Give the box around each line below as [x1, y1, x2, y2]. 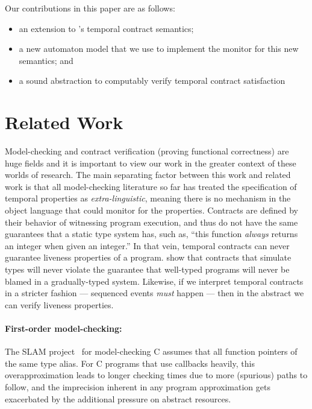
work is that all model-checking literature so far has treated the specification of [5, 180, 297, 192]
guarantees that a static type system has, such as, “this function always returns [5, 227, 298, 240]
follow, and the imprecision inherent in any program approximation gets [5, 380, 270, 393]
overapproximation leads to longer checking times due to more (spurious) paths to [5, 369, 308, 381]
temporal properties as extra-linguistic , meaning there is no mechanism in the [5, 192, 291, 204]
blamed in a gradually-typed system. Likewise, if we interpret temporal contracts [5, 274, 304, 287]
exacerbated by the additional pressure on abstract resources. [5, 392, 231, 405]
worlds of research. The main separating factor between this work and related [5, 168, 291, 181]
